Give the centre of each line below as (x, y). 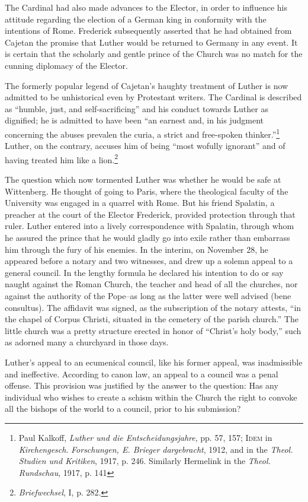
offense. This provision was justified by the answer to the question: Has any (142, 385)
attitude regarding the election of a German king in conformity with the (136, 19)
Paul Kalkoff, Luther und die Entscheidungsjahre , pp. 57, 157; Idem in (145, 437)
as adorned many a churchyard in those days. (87, 342)
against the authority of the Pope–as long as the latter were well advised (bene (148, 295)
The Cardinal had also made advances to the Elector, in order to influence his (146, 7)
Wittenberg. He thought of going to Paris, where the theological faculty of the (147, 191)
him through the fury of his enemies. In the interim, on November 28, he (137, 249)
